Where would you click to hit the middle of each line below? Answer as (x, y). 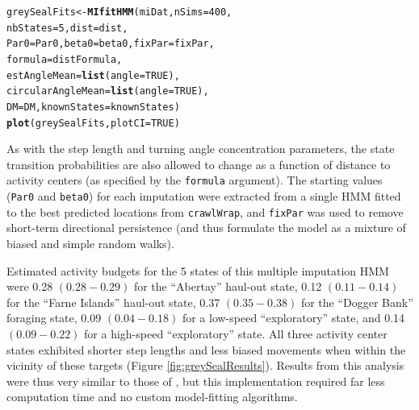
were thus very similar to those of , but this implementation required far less (196, 381)
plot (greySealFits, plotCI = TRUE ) (93, 123)
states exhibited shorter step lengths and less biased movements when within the (206, 349)
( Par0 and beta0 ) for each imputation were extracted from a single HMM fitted (204, 196)
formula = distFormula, (65, 59)
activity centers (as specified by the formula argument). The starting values (195, 180)
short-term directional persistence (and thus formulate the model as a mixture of (206, 228)
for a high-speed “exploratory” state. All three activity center (236, 333)
